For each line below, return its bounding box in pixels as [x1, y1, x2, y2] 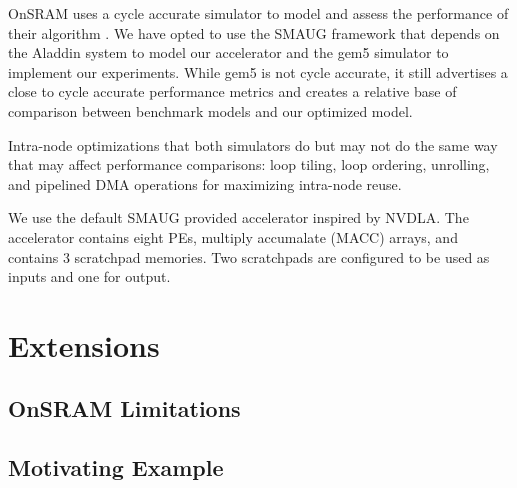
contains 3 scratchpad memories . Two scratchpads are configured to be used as [8, 246, 490, 267]
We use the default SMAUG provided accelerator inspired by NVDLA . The [8, 207, 469, 228]
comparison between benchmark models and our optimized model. [8, 100, 413, 121]
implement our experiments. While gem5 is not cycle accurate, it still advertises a [8, 61, 508, 82]
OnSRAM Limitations [8, 393, 241, 424]
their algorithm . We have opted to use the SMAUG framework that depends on [8, 22, 500, 43]
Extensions [8, 324, 160, 365]
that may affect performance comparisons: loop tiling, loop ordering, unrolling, [8, 154, 490, 175]
